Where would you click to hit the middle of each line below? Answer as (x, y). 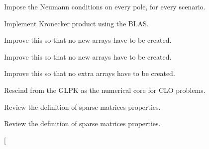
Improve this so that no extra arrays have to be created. (90, 73)
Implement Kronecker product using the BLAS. (76, 23)
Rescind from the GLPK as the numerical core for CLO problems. (105, 90)
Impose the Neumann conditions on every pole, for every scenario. (105, 6)
